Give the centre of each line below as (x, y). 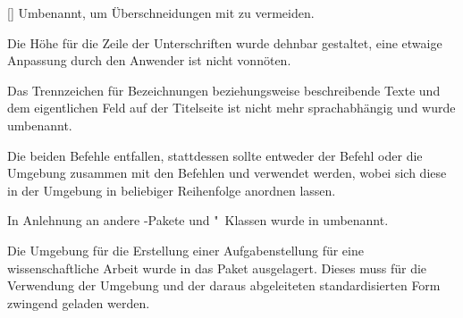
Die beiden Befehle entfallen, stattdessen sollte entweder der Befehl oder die (215, 155)
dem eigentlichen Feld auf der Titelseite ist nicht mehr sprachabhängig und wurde (231, 108)
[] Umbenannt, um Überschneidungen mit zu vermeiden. (161, 13)
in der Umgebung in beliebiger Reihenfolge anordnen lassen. (172, 190)
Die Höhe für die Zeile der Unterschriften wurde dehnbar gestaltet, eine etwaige (225, 42)
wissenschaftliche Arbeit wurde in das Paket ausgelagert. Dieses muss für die (217, 268)
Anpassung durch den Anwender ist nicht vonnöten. (149, 60)
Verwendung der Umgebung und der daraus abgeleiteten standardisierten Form (224, 285)
